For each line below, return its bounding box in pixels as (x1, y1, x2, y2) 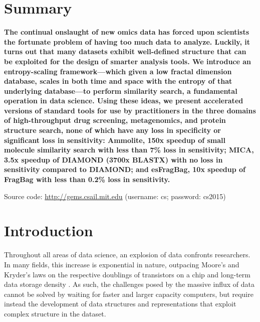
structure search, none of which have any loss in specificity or (4, 125, 221, 135)
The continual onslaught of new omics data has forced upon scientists (4, 27, 249, 37)
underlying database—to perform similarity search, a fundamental (4, 85, 237, 96)
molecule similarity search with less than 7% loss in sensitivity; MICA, (4, 144, 254, 155)
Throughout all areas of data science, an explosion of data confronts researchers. (4, 249, 250, 260)
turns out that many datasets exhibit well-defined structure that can (4, 46, 246, 57)
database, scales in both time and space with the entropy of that (4, 76, 232, 86)
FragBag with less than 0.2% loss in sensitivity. (4, 174, 170, 185)
